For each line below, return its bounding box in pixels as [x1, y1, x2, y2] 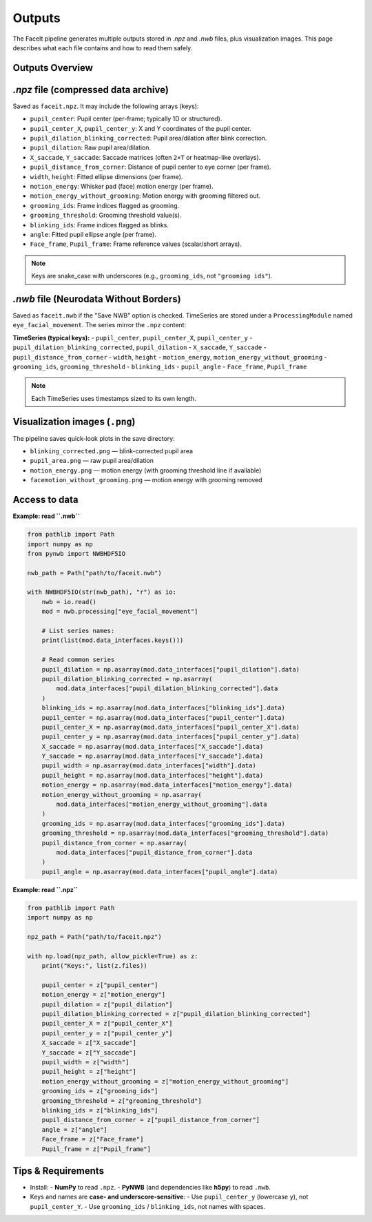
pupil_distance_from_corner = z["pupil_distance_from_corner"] [41, 1116, 260, 1124]
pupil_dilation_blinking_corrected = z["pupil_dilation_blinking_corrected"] [41, 1010, 311, 1018]
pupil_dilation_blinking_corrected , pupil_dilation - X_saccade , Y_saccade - [12, 343, 267, 351]
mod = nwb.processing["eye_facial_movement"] [41, 608, 198, 616]
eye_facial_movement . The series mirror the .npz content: [12, 321, 186, 329]
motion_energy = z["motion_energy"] [41, 991, 165, 999]
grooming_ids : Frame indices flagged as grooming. [30, 201, 180, 209]
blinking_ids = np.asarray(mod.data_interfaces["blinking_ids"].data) [41, 704, 286, 712]
